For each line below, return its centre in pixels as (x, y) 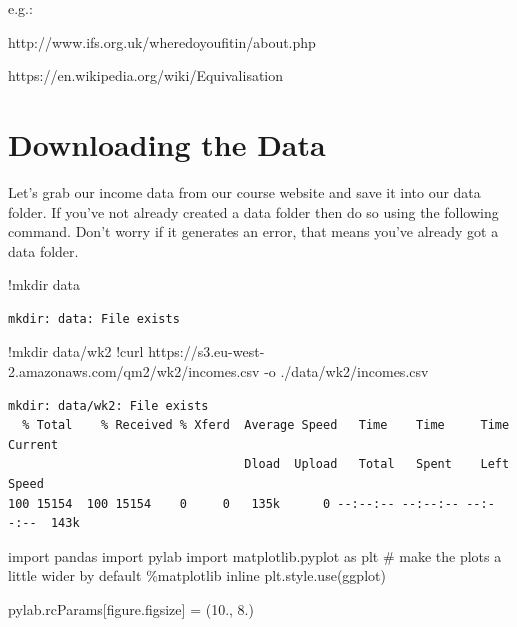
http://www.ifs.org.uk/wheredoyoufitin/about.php (162, 41)
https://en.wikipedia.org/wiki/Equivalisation (146, 75)
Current (33, 444)
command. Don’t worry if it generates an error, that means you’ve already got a (253, 231)
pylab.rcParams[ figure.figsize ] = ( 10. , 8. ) (131, 609)
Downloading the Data (167, 143)
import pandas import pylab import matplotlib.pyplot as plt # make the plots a (255, 555)
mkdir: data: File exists (94, 318)
